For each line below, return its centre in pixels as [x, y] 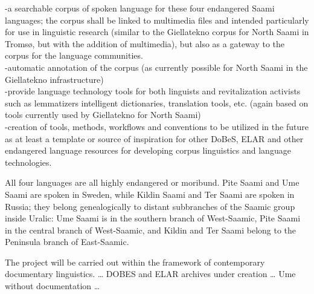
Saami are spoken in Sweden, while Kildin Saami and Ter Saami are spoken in [150, 194]
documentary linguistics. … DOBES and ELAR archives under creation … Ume [150, 274]
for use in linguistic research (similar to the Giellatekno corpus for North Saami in [157, 32]
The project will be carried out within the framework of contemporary [135, 262]
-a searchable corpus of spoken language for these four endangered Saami [140, 8]
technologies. [28, 162]
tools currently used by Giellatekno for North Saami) [103, 115]
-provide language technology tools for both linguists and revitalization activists [153, 91]
